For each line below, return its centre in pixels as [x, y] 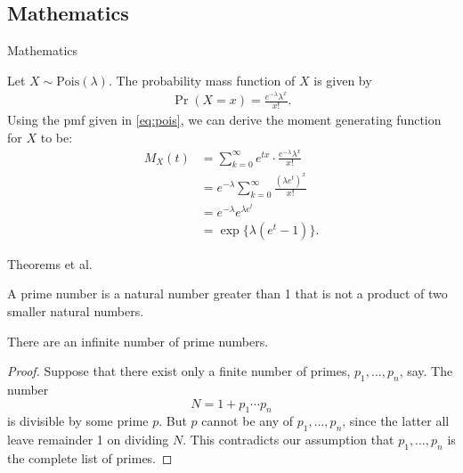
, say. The [426, 371]
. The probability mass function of [202, 80]
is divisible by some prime [78, 421]
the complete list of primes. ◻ [90, 457]
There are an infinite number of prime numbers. [138, 341]
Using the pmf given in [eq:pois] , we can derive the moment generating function [224, 120]
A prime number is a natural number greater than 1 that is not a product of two [227, 294]
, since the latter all [396, 421]
